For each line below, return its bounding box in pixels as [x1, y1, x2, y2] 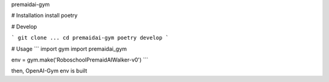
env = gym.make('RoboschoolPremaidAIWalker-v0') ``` [11, 56, 149, 63]
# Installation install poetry [11, 12, 78, 19]
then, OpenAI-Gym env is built [11, 67, 88, 75]
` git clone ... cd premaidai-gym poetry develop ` [11, 34, 169, 42]
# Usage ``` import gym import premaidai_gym [11, 45, 127, 52]
